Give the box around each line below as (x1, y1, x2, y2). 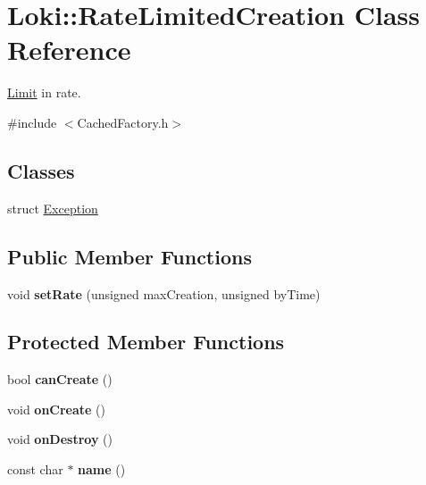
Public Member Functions (7, 242, 252, 270)
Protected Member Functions (7, 328, 285, 355)
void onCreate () (7, 399, 106, 418)
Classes (7, 156, 75, 184)
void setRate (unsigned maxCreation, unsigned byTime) (7, 284, 321, 303)
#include (7, 113, 57, 131)
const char (7, 460, 63, 479)
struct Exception (7, 198, 98, 217)
